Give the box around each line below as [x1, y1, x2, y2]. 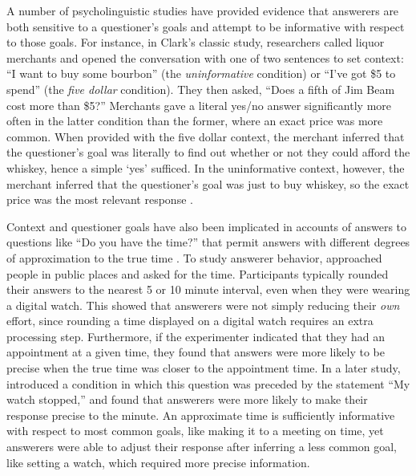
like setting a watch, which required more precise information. [6, 454, 310, 470]
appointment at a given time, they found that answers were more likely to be [6, 344, 385, 360]
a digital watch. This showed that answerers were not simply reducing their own [6, 296, 400, 313]
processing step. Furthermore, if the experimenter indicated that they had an [6, 328, 386, 344]
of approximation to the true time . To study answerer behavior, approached [6, 249, 382, 266]
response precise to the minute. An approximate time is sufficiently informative [6, 406, 395, 423]
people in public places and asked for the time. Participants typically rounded [6, 265, 389, 282]
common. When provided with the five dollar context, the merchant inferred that [6, 128, 405, 144]
